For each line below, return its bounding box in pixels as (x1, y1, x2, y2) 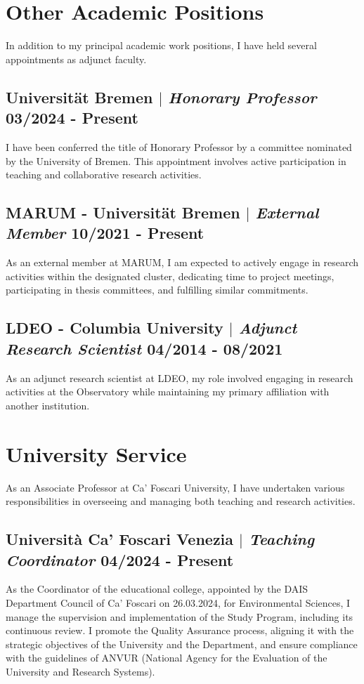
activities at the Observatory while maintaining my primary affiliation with (6, 384, 330, 399)
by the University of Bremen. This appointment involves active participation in (6, 153, 346, 168)
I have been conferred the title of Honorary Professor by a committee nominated (6, 139, 352, 154)
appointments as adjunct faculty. (6, 51, 147, 66)
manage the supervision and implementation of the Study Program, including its (6, 609, 353, 624)
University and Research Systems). (6, 664, 155, 678)
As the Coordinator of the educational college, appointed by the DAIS (6, 581, 308, 596)
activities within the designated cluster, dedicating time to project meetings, (6, 268, 334, 283)
